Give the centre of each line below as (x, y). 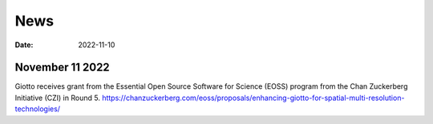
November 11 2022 (62, 68)
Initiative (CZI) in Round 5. (57, 98)
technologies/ (37, 109)
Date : (24, 45)
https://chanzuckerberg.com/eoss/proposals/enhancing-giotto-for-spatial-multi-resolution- (253, 98)
